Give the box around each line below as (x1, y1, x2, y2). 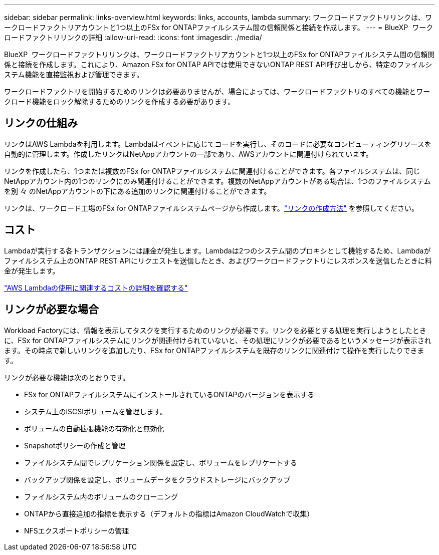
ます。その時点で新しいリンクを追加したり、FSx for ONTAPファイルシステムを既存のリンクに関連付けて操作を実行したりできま (4, 346, 424, 355)
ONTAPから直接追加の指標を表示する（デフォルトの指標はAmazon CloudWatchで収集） (24, 509, 314, 518)
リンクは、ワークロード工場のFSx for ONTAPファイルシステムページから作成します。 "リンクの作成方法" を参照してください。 (4, 203, 418, 212)
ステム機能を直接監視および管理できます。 (4, 70, 144, 79)
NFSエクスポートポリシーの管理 (24, 526, 129, 535)
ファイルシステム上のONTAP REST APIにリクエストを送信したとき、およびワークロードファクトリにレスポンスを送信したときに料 (4, 256, 432, 265)
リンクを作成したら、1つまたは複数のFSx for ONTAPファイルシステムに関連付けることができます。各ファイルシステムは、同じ (4, 166, 420, 175)
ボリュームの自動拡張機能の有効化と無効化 (24, 424, 164, 433)
